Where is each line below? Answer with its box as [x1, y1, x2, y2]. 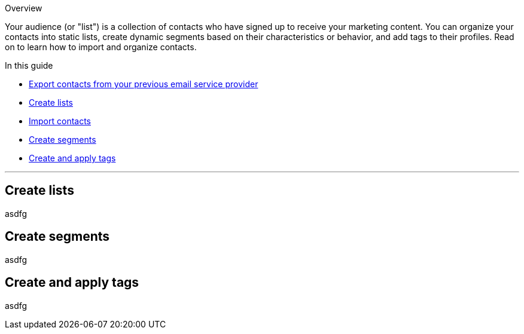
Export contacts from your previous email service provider [29, 79, 258, 89]
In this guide [5, 60, 53, 71]
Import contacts [29, 116, 92, 126]
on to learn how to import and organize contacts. [5, 42, 197, 52]
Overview [5, 3, 42, 13]
